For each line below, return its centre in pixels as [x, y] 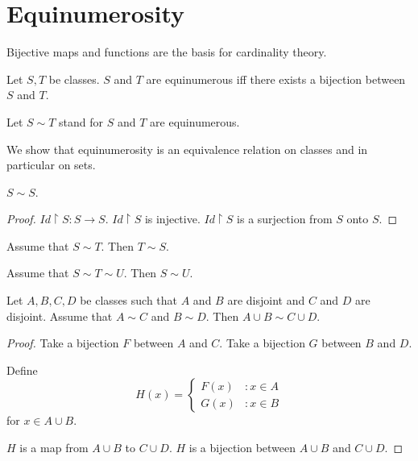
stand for [81, 121]
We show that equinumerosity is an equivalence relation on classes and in [187, 149]
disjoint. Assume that [60, 316]
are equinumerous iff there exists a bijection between [276, 79]
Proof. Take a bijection [63, 343]
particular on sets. [51, 165]
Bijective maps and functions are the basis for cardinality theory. [167, 52]
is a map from [54, 448]
